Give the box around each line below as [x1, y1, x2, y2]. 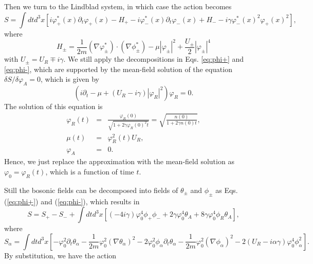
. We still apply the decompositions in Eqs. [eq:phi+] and [63, 54, 244, 64]
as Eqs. [215, 184, 238, 195]
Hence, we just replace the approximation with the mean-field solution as [4, 156, 234, 167]
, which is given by [40, 74, 99, 84]
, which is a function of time [45, 166, 134, 177]
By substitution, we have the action [4, 250, 117, 260]
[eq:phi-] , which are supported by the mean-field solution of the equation [4, 63, 232, 74]
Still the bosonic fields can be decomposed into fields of [4, 184, 178, 195]
